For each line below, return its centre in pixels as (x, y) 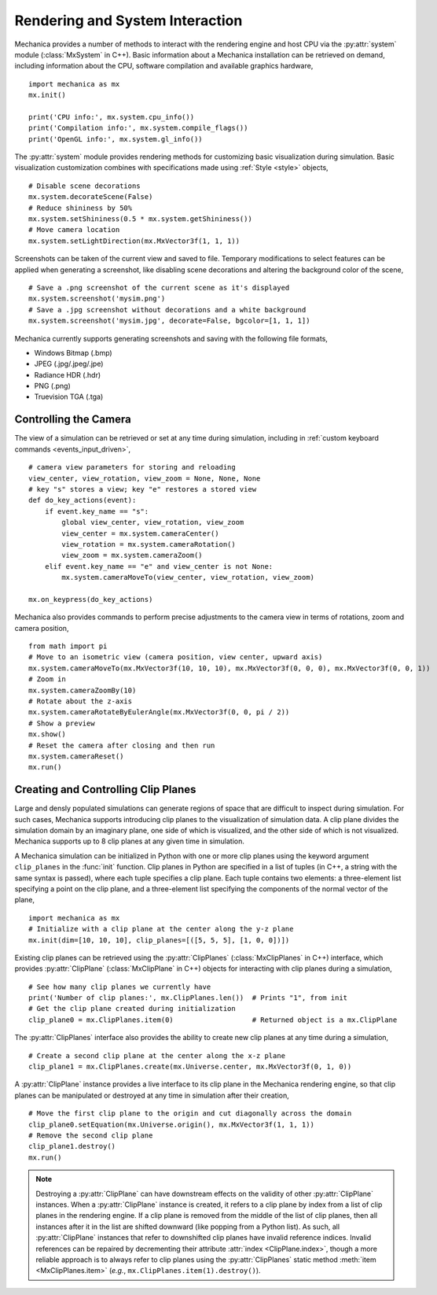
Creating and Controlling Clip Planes (105, 790)
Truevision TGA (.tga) (69, 397)
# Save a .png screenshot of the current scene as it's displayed (159, 288)
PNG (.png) (52, 386)
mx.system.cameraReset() (76, 756)
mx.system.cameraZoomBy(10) (83, 690)
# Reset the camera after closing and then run (122, 745)
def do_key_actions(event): (83, 500)
